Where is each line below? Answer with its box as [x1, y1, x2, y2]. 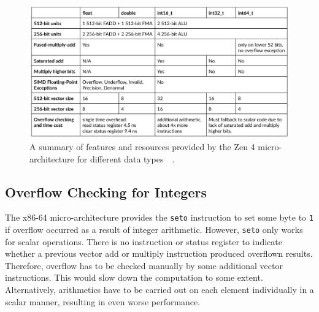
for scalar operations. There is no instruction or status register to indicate [5, 235, 282, 248]
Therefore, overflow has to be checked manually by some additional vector [5, 259, 283, 272]
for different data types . [77, 152, 175, 165]
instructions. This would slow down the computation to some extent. [5, 271, 263, 284]
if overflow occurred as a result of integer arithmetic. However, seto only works [5, 223, 303, 236]
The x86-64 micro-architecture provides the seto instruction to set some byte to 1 [5, 211, 313, 224]
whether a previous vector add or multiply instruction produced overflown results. [5, 247, 313, 260]
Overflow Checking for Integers [5, 182, 207, 201]
